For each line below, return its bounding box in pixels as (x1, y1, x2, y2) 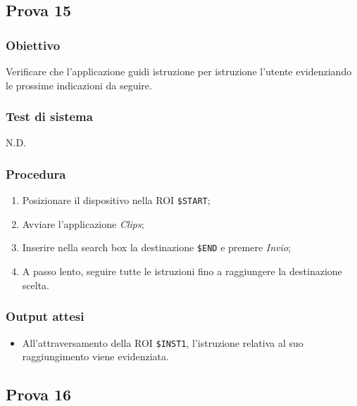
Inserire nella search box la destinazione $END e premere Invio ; (22, 240, 291, 255)
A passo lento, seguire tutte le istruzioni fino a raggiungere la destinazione (22, 264, 342, 279)
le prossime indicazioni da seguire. (6, 77, 152, 92)
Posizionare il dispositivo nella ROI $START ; (22, 193, 211, 208)
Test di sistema (6, 108, 93, 125)
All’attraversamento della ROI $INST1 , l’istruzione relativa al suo (22, 335, 303, 350)
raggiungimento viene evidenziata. (22, 349, 169, 364)
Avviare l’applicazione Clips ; (22, 216, 144, 231)
